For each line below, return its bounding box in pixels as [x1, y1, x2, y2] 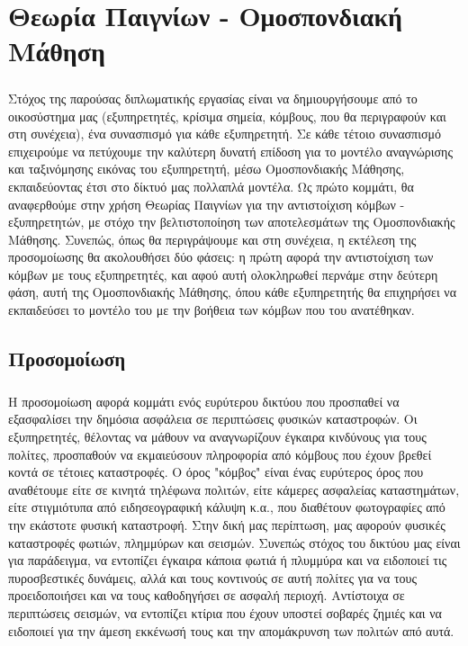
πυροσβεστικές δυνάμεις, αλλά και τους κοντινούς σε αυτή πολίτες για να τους [8, 568, 418, 587]
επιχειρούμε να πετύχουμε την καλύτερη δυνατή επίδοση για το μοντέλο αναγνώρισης [8, 141, 453, 160]
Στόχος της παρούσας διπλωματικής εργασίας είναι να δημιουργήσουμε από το [8, 88, 418, 107]
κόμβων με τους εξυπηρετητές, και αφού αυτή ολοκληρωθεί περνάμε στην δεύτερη [8, 265, 438, 283]
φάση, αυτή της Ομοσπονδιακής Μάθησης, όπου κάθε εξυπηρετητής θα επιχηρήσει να [8, 283, 457, 301]
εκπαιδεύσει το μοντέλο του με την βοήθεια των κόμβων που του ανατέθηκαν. [8, 301, 415, 319]
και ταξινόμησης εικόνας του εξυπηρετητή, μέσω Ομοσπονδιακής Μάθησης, [8, 159, 405, 178]
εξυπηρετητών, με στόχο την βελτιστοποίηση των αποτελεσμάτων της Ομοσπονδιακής [8, 212, 455, 231]
